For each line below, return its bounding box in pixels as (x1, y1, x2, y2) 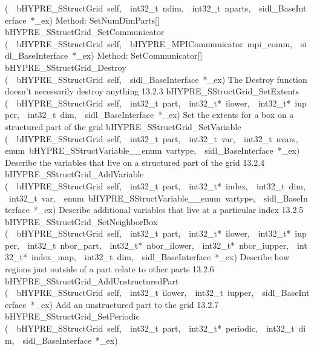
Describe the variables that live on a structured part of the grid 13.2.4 (5, 156, 265, 168)
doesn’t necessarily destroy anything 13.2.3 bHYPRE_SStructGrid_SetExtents (5, 85, 299, 97)
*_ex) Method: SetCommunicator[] (72, 49, 203, 62)
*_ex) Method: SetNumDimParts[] (30, 13, 160, 26)
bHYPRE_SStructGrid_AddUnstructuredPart (5, 274, 179, 287)
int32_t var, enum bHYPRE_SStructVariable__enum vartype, (8, 191, 255, 204)
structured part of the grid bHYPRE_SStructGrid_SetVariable (5, 120, 241, 133)
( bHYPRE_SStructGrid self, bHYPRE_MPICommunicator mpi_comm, (5, 37, 293, 50)
